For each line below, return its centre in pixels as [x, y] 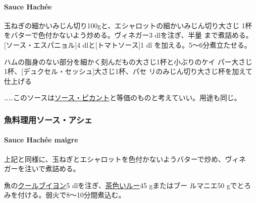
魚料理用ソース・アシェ [48, 119]
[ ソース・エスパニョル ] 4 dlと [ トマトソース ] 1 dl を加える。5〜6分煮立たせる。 [128, 44]
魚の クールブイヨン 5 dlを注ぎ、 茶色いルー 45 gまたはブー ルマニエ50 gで [121, 185]
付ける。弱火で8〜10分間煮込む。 [71, 195]
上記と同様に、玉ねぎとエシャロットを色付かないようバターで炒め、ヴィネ [125, 159]
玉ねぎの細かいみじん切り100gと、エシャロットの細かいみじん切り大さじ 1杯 [128, 25]
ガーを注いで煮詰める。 [42, 169]
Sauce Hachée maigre [41, 140]
